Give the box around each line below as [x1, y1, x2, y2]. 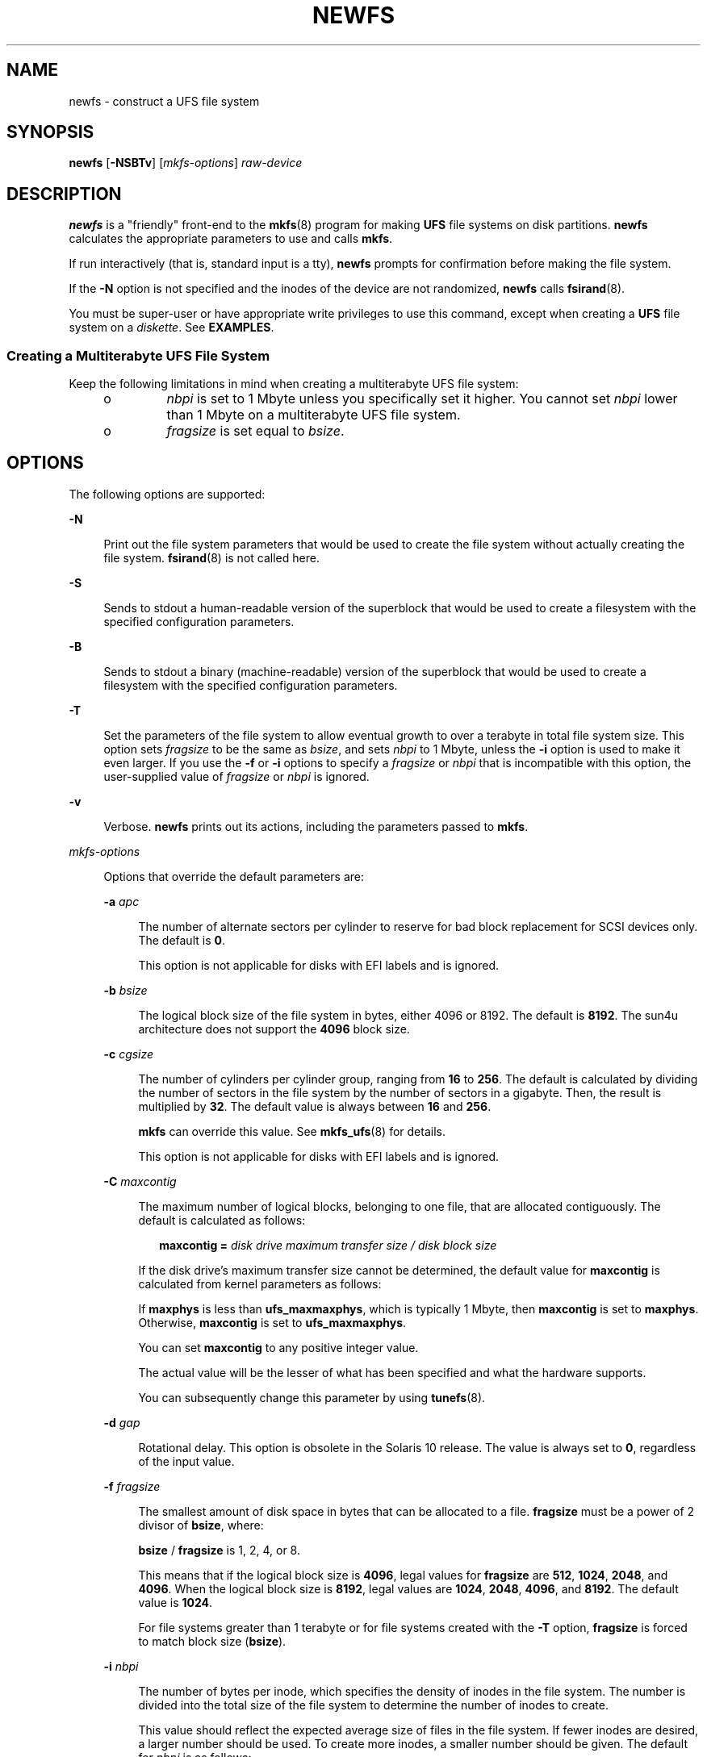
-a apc [103, 894, 140, 908]
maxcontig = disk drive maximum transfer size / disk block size [159, 1237, 497, 1252]
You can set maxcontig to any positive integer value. [138, 1340, 419, 1354]
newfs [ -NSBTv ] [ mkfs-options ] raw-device [69, 156, 303, 170]
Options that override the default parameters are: [103, 869, 365, 883]
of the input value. [138, 1454, 235, 1468]
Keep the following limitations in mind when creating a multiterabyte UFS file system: [69, 377, 519, 391]
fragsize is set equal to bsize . [166, 423, 345, 440]
